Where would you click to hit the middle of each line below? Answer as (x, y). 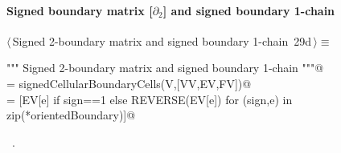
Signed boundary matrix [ (80, 10)
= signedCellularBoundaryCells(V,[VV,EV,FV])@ (129, 83)
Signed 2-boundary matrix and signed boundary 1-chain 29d (162, 40)
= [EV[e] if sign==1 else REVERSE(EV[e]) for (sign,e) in (150, 99)
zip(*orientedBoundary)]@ (71, 115)
